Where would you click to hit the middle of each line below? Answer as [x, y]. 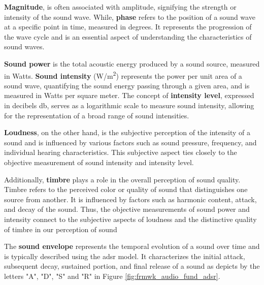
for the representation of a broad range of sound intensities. [97, 115]
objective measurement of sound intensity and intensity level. [99, 162]
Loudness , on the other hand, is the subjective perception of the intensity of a [127, 132]
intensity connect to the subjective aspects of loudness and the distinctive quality [130, 219]
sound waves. [24, 46]
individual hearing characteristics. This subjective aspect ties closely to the [121, 152]
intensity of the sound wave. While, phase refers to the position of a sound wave [130, 17]
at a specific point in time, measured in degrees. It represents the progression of [128, 27]
